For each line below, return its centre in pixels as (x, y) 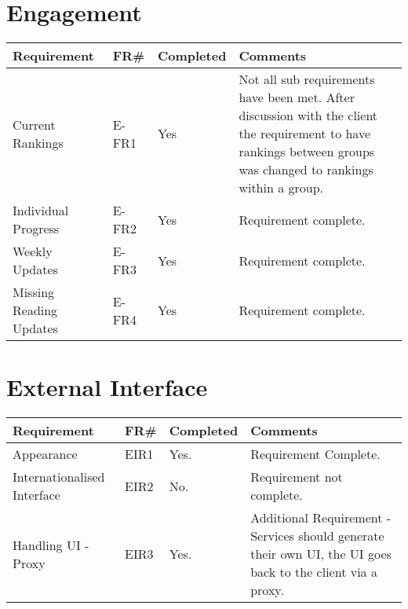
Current (34, 124)
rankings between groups (307, 152)
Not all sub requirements (307, 79)
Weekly (33, 251)
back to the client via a (314, 572)
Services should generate (317, 536)
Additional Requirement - (321, 518)
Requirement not (297, 477)
